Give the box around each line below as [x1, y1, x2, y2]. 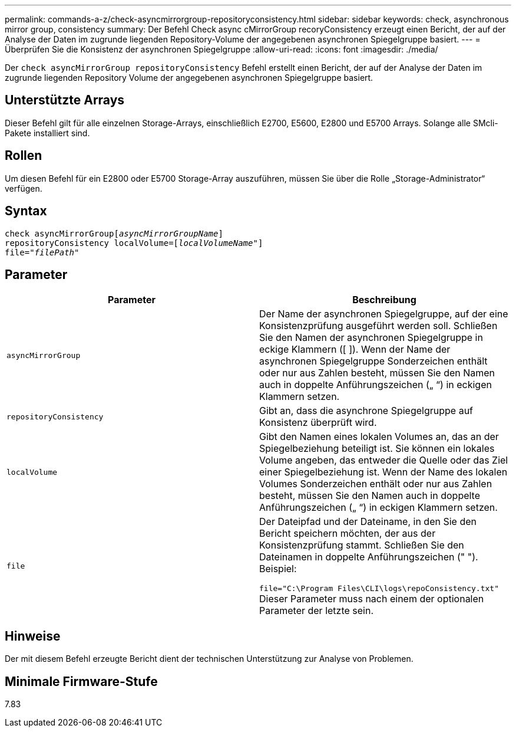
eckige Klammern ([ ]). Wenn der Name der [259, 343, 451, 356]
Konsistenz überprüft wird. [259, 416, 377, 429]
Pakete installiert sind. [5, 127, 90, 138]
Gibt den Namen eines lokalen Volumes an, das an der [259, 431, 499, 443]
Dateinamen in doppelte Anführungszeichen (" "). [259, 551, 478, 563]
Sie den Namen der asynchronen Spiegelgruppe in [259, 331, 483, 344]
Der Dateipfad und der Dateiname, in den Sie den [259, 516, 477, 528]
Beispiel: [259, 563, 297, 575]
